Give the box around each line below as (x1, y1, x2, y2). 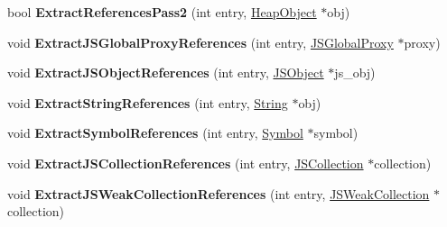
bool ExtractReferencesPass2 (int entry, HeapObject (7, 3, 317, 21)
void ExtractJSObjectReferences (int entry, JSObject (7, 63, 324, 82)
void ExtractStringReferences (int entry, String (7, 93, 288, 112)
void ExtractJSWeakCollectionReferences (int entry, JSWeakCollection (7, 184, 430, 203)
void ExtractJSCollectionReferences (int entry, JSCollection (7, 153, 364, 172)
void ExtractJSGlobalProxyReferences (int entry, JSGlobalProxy (7, 32, 394, 51)
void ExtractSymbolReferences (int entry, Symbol (7, 123, 303, 142)
